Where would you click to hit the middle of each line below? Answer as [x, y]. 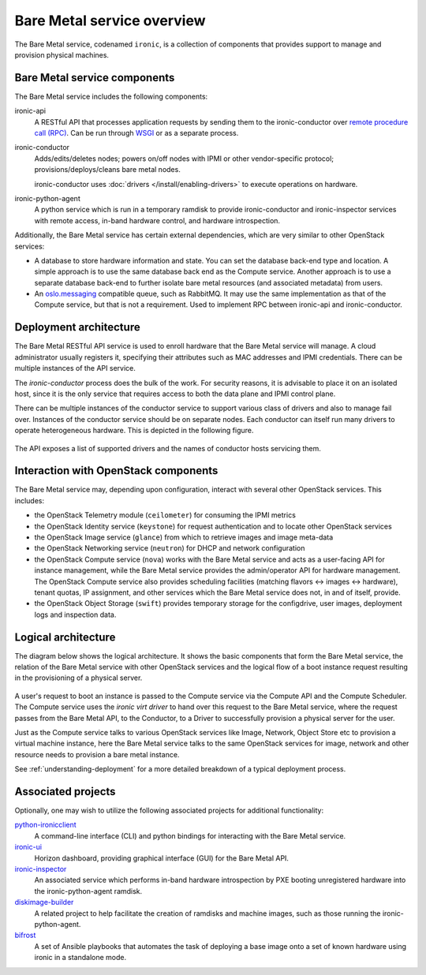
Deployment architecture [78, 327]
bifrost [25, 936]
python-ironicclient [45, 825]
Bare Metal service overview [110, 21]
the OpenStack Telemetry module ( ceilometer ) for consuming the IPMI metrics [165, 515]
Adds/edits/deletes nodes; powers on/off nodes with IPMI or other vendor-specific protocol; [184, 159]
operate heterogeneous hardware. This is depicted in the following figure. [134, 431]
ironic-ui [28, 847]
